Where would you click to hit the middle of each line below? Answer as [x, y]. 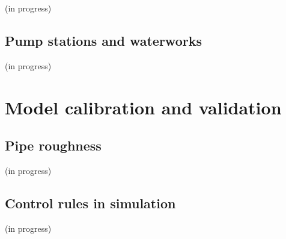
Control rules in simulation [90, 203]
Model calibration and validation [143, 107]
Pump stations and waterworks [103, 40]
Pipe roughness [53, 145]
